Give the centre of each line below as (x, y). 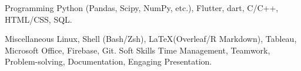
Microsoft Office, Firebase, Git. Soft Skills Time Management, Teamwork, (138, 50)
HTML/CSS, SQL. (39, 19)
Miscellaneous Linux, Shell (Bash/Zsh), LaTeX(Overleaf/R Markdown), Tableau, (151, 39)
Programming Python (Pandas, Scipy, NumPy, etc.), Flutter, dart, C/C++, (142, 8)
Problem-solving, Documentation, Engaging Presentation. (108, 61)
